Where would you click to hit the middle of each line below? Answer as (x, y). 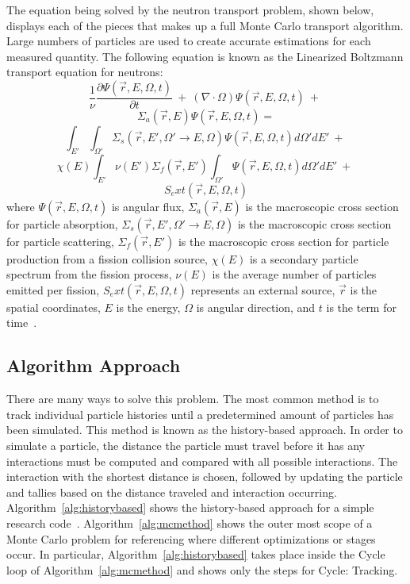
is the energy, (148, 307)
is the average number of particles (294, 274)
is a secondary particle (304, 258)
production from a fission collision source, (107, 258)
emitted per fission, (53, 289)
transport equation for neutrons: (85, 72)
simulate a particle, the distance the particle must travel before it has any (186, 445)
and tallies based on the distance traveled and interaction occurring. (172, 492)
